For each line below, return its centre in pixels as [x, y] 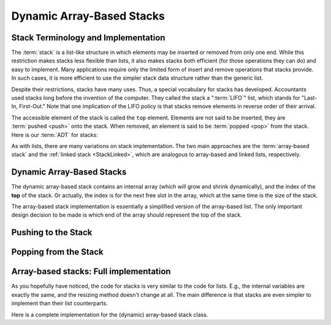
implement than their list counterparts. [60, 304]
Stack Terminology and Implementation [88, 38]
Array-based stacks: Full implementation [91, 271]
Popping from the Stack [57, 252]
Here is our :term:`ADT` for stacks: [55, 135]
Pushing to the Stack [52, 233]
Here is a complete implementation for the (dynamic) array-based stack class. [110, 315]
